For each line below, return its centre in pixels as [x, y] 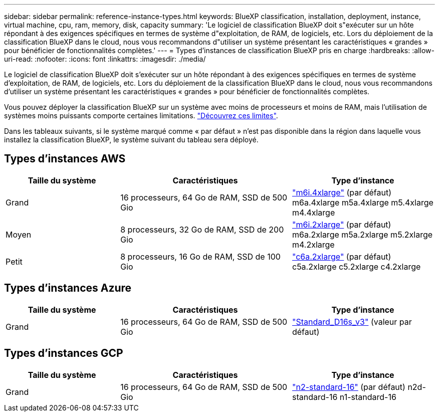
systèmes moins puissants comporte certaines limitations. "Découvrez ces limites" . [141, 116]
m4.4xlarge [313, 212]
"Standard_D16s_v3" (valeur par [352, 322]
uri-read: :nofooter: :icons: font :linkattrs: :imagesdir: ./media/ [105, 59]
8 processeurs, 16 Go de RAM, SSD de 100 [200, 256]
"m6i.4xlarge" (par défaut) [342, 192]
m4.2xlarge [313, 244]
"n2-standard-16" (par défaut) [349, 387]
